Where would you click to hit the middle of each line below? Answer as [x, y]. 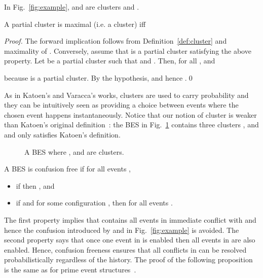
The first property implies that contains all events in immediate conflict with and [130, 219]
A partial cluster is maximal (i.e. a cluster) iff [75, 24]
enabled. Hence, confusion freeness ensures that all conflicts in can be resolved [125, 249]
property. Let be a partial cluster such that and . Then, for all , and [110, 61]
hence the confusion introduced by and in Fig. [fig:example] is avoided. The [122, 230]
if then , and [35, 185]
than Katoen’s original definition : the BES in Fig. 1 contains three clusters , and [131, 125]
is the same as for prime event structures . [70, 269]
